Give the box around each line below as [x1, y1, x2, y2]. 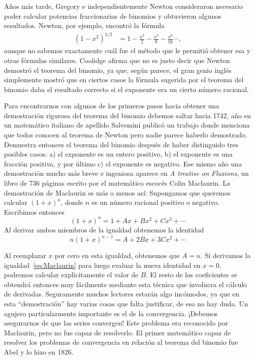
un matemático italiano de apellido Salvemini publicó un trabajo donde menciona [4, 120, 250, 130]
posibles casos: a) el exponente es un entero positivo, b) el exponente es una [4, 149, 233, 159]
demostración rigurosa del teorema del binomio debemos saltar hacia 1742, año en [4, 110, 251, 120]
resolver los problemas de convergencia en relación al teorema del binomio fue [4, 337, 238, 347]
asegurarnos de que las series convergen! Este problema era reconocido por [4, 318, 228, 328]
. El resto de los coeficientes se [146, 269, 237, 280]
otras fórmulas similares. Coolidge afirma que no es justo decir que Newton [4, 55, 230, 65]
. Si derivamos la [200, 250, 251, 260]
